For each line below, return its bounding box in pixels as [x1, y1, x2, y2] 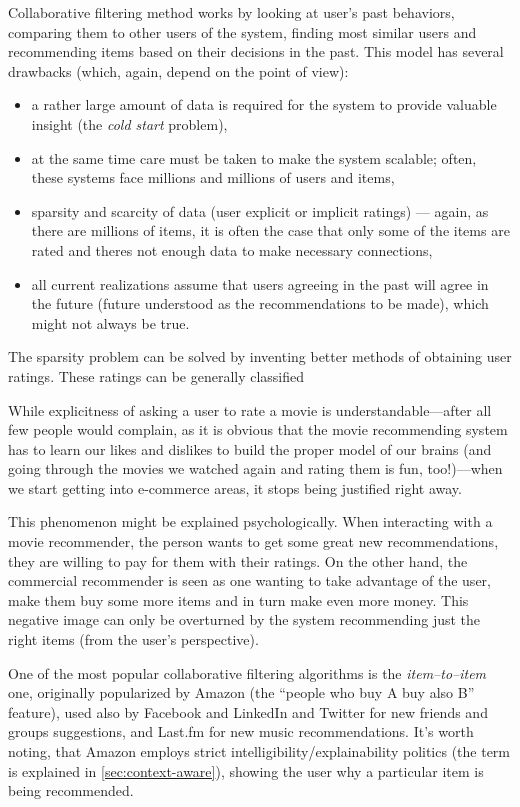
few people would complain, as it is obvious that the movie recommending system [8, 419, 508, 440]
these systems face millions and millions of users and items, [31, 167, 395, 188]
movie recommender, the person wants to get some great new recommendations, [8, 531, 499, 552]
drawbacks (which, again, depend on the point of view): [8, 60, 349, 81]
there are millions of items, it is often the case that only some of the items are [31, 220, 510, 241]
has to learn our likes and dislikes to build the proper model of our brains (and [8, 438, 492, 459]
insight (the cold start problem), [31, 113, 228, 134]
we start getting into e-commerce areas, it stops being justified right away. [8, 477, 462, 498]
